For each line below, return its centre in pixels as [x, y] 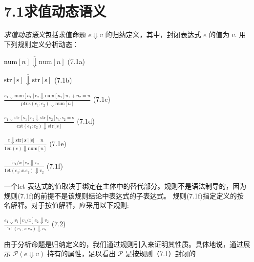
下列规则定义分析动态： [42, 44]
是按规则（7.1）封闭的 [160, 253]
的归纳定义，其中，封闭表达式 [153, 34]
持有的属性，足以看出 [81, 253]
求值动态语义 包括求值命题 [45, 34]
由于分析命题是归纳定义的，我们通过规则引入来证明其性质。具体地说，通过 [124, 244]
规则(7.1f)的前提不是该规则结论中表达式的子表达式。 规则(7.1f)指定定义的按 [124, 195]
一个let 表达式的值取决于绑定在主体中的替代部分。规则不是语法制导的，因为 [125, 186]
